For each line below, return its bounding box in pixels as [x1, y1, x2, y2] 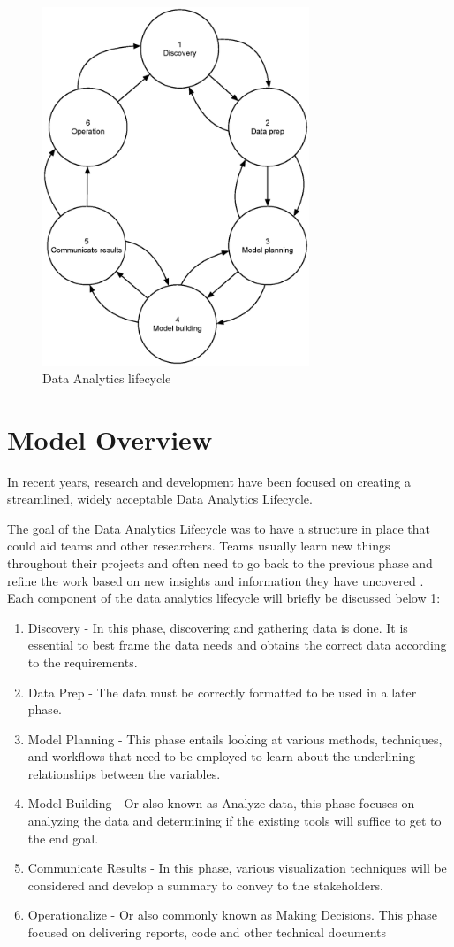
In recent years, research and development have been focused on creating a [7, 472, 411, 490]
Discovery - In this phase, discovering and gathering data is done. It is [27, 618, 408, 636]
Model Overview [7, 420, 213, 457]
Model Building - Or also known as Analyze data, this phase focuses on [27, 794, 415, 812]
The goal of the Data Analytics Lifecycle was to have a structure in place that [7, 519, 430, 537]
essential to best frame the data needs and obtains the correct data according [27, 635, 447, 654]
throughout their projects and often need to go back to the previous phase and [7, 553, 433, 572]
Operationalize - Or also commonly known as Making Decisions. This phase [27, 905, 437, 924]
